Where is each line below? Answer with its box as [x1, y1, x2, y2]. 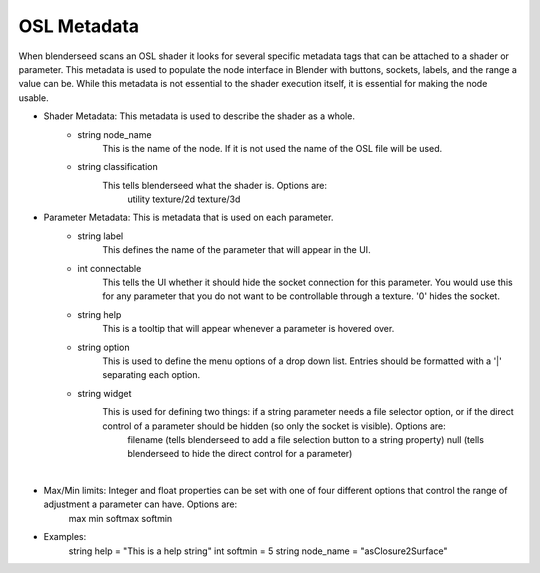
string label [77, 230, 124, 242]
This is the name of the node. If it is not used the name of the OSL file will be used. [102, 142, 443, 154]
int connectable [77, 262, 142, 274]
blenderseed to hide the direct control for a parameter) [127, 448, 353, 460]
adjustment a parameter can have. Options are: [43, 498, 238, 510]
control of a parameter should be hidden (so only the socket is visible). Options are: [102, 420, 447, 432]
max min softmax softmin [68, 512, 173, 524]
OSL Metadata [18, 15, 140, 37]
